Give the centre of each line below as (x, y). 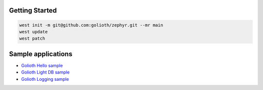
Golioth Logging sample (45, 79)
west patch (32, 38)
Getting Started (33, 10)
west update (34, 32)
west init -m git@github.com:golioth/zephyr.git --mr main (91, 25)
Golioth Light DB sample (46, 72)
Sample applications (41, 54)
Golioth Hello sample (42, 65)
